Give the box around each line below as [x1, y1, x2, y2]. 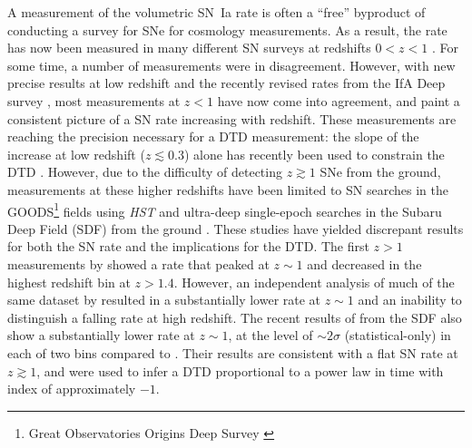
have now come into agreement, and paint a [217, 91, 460, 110]
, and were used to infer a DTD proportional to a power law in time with [36, 361, 444, 380]
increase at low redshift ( [7, 144, 145, 163]
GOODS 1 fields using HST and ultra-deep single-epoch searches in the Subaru [7, 199, 442, 220]
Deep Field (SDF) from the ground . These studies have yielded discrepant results [7, 219, 464, 238]
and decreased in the [307, 254, 422, 273]
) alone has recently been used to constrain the [183, 144, 445, 163]
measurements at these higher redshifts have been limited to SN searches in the [7, 180, 448, 199]
